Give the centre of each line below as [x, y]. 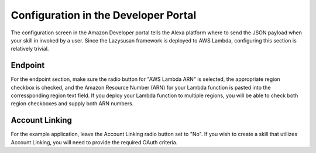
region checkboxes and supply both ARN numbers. [72, 104]
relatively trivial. [30, 49]
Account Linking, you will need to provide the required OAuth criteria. [94, 142]
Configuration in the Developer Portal [104, 15]
